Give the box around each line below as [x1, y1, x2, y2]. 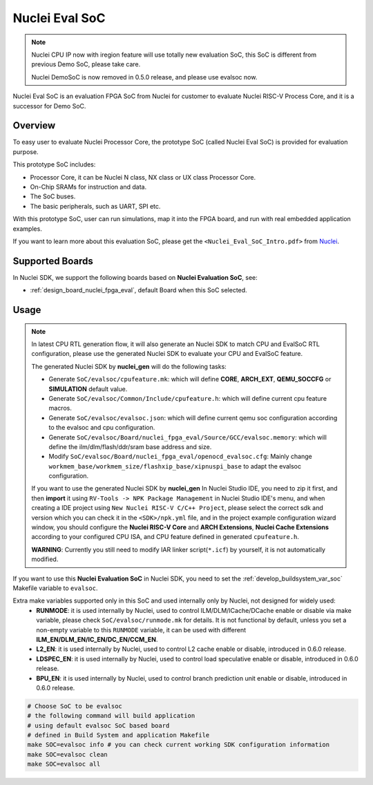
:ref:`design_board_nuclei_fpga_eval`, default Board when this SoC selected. [30, 286, 248, 294]
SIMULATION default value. [48, 384, 128, 393]
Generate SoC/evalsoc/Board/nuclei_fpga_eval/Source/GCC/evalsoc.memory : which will [48, 433, 327, 442]
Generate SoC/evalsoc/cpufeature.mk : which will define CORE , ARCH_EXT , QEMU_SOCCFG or [48, 375, 332, 384]
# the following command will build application [27, 712, 195, 720]
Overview [12, 120, 56, 131]
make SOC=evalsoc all [27, 760, 101, 768]
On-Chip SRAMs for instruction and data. [30, 182, 147, 191]
